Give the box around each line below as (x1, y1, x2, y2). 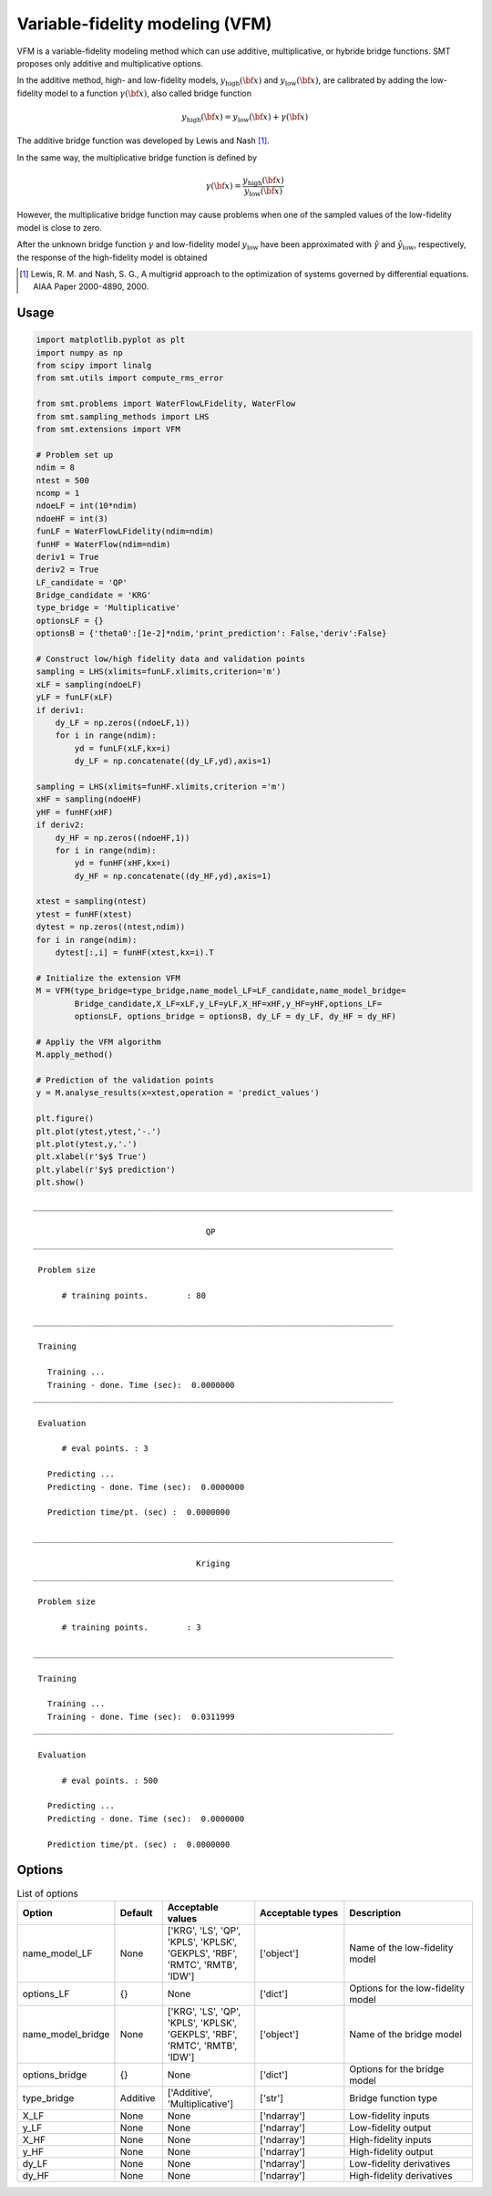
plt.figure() (36, 1114, 95, 1124)
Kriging (196, 1558, 231, 1569)
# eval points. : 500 (61, 1775, 159, 1786)
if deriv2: (36, 820, 85, 830)
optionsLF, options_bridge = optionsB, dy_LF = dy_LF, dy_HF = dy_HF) (74, 1010, 396, 1021)
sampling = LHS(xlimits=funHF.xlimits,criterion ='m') (36, 781, 286, 792)
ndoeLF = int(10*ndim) (36, 501, 138, 511)
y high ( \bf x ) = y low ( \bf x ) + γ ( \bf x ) (181, 111, 309, 124)
